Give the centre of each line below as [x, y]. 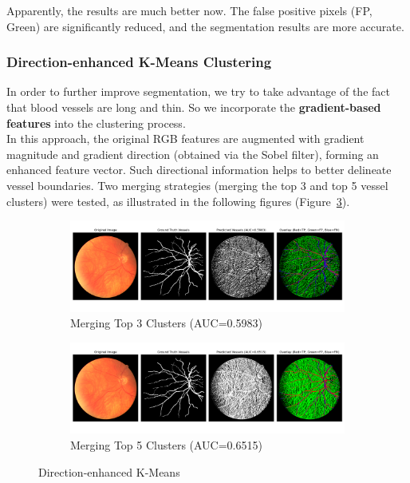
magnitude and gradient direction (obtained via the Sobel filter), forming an [193, 154]
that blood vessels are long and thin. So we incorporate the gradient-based [194, 107]
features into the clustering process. [96, 123]
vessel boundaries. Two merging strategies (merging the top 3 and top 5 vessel [197, 185]
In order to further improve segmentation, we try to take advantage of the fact [198, 91]
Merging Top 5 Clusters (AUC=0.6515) [166, 445]
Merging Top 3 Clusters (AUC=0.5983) [166, 323]
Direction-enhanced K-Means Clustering [139, 62]
